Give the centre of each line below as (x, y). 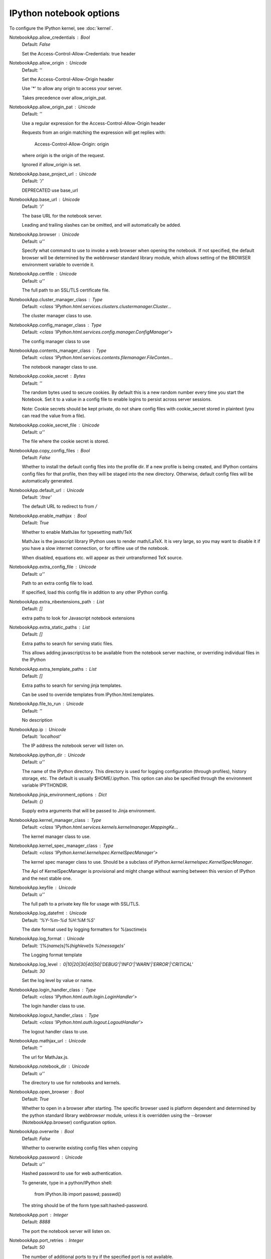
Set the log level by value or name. (58, 981)
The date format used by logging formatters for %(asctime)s (84, 929)
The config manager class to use (56, 341)
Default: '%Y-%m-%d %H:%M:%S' (58, 920)
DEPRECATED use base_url (50, 190)
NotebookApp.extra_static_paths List (50, 627)
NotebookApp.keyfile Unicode (43, 887)
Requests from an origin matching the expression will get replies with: (94, 132)
